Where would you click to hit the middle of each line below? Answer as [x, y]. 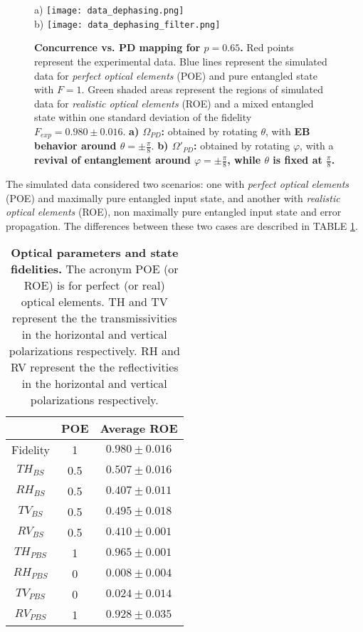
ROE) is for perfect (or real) [94, 285]
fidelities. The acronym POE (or [95, 269]
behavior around [75, 146]
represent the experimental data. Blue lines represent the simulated [181, 61]
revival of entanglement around [112, 160]
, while [244, 160]
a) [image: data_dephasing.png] [109, 9]
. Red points [267, 47]
